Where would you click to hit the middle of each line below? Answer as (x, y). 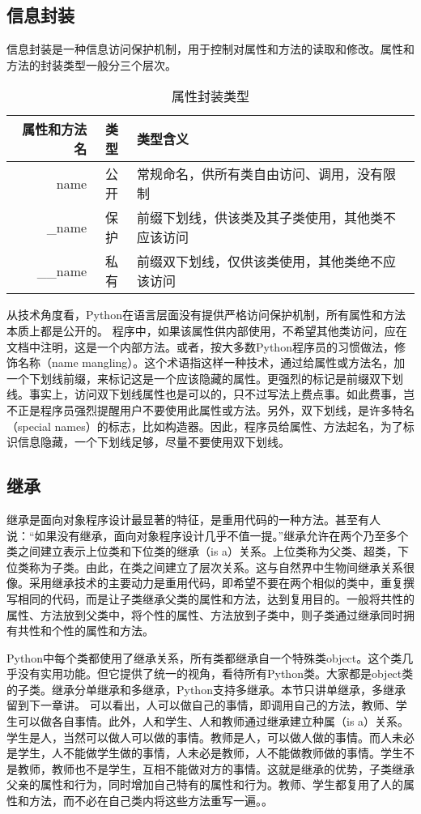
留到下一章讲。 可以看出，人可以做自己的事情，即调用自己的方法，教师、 (201, 705)
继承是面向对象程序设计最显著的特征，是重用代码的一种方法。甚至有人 (193, 519)
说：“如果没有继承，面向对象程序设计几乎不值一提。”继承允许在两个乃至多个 (208, 535)
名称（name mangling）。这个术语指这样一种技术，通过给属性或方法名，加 (211, 362)
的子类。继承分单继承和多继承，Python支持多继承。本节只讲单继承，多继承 (206, 689)
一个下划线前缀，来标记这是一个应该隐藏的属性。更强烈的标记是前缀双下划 (205, 378)
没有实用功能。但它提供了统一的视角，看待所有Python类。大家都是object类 (215, 673)
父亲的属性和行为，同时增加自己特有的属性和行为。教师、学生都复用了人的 (205, 784)
